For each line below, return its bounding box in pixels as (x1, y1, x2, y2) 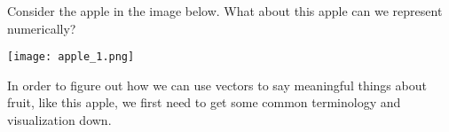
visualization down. (7, 111, 112, 129)
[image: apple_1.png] (7, 50, 135, 64)
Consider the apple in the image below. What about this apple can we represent (7, 2, 443, 19)
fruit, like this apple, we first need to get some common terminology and (7, 93, 401, 112)
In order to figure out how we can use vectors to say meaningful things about (7, 75, 427, 94)
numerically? (7, 19, 76, 37)
